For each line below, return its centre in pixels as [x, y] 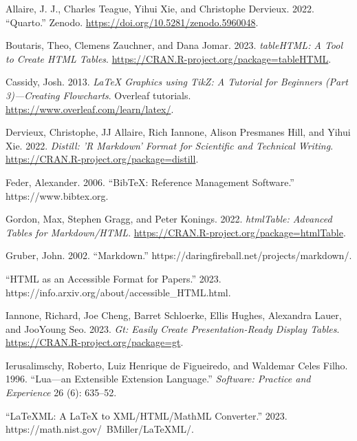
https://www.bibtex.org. [57, 195]
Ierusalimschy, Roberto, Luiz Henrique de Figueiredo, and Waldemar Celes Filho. [177, 365]
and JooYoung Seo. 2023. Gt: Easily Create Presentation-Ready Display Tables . [173, 328]
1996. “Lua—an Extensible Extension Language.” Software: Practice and [158, 379]
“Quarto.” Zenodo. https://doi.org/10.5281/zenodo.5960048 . [132, 22]
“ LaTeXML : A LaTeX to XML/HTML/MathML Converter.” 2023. [147, 415]
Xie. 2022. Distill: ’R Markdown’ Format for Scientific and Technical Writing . [170, 145]
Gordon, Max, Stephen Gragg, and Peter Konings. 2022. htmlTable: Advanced [169, 219]
